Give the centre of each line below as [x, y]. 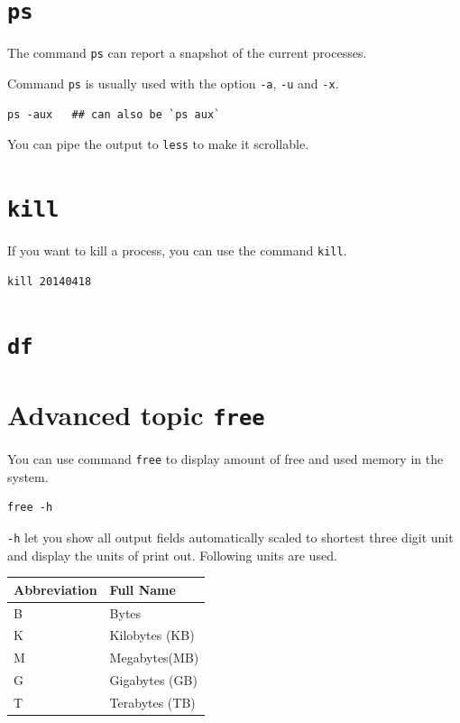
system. [28, 476]
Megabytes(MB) [154, 658]
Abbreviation [55, 589]
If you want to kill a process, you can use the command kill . [177, 250]
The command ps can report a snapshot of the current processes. [187, 53]
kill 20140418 [50, 281]
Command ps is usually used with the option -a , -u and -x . [173, 83]
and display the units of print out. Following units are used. [172, 555]
